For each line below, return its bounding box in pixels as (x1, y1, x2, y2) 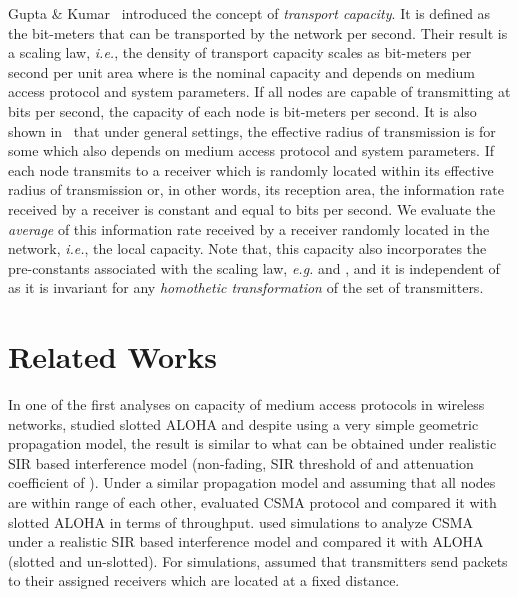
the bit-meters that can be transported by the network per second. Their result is (8, 22, 508, 43)
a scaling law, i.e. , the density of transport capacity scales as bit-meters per (8, 42, 472, 63)
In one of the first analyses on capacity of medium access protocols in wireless (8, 394, 485, 415)
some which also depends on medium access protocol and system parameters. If (8, 140, 494, 161)
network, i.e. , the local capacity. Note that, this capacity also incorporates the (8, 238, 487, 259)
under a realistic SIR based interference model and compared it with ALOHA (8, 531, 484, 552)
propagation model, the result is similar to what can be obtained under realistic (8, 433, 497, 454)
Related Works (8, 336, 218, 377)
